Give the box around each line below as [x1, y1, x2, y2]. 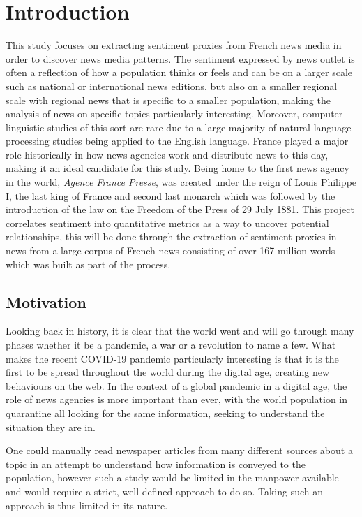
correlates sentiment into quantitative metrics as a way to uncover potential [6, 215, 329, 230]
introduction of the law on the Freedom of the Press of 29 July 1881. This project [6, 202, 354, 217]
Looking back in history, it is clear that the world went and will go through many [6, 323, 354, 338]
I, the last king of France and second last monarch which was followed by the [6, 188, 335, 203]
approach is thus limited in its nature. [6, 497, 168, 512]
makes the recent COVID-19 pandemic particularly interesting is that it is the [6, 351, 339, 365]
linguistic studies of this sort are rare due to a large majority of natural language [6, 119, 352, 134]
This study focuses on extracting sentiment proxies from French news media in [6, 38, 342, 52]
